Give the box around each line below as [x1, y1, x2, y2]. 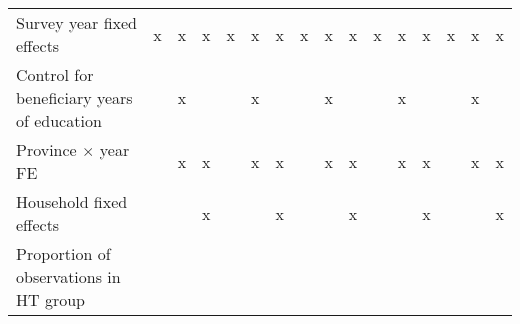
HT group [16, 288, 85, 311]
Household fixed [16, 190, 128, 213]
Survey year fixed [16, 11, 137, 34]
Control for [16, 63, 94, 86]
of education [16, 109, 102, 132]
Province [16, 138, 77, 161]
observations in [16, 265, 121, 288]
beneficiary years [16, 86, 133, 109]
